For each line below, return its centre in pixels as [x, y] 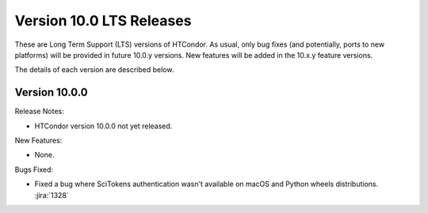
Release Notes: [39, 112]
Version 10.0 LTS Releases [103, 21]
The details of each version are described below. [94, 70]
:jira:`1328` [52, 195]
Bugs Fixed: [34, 169]
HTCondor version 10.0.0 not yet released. [103, 126]
